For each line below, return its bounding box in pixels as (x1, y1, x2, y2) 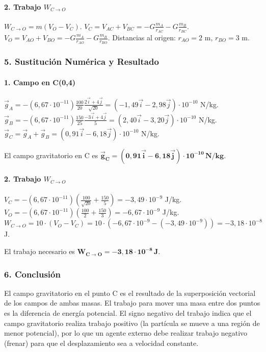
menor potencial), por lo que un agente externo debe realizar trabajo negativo (4, 328, 248, 338)
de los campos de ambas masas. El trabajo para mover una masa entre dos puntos (4, 297, 260, 308)
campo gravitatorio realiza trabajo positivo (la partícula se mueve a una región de (4, 317, 260, 328)
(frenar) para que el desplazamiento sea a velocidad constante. (4, 337, 199, 348)
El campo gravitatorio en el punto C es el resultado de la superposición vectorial (4, 287, 256, 298)
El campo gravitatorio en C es (4, 149, 98, 160)
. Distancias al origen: (108, 32, 176, 43)
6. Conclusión (4, 267, 61, 280)
